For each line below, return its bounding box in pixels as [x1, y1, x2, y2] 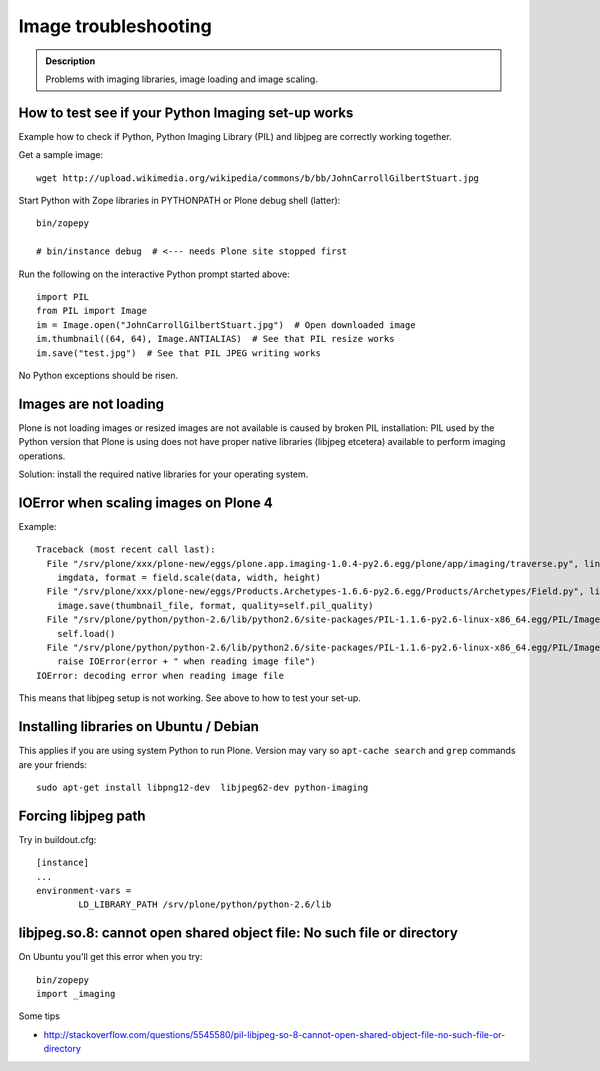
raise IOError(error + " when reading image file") [56, 656, 316, 667]
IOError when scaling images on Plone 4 [18, 494, 274, 511]
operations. [18, 450, 66, 462]
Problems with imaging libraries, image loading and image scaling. [45, 73, 319, 85]
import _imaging [36, 988, 116, 1000]
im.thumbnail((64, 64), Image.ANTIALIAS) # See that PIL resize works [36, 333, 395, 345]
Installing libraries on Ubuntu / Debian [18, 718, 260, 735]
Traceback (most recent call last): [36, 544, 216, 555]
